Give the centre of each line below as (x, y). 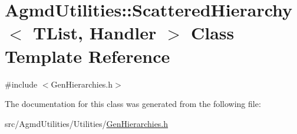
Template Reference (88, 56)
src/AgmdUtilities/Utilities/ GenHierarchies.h (87, 123)
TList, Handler (95, 33)
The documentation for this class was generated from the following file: (133, 104)
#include (21, 84)
